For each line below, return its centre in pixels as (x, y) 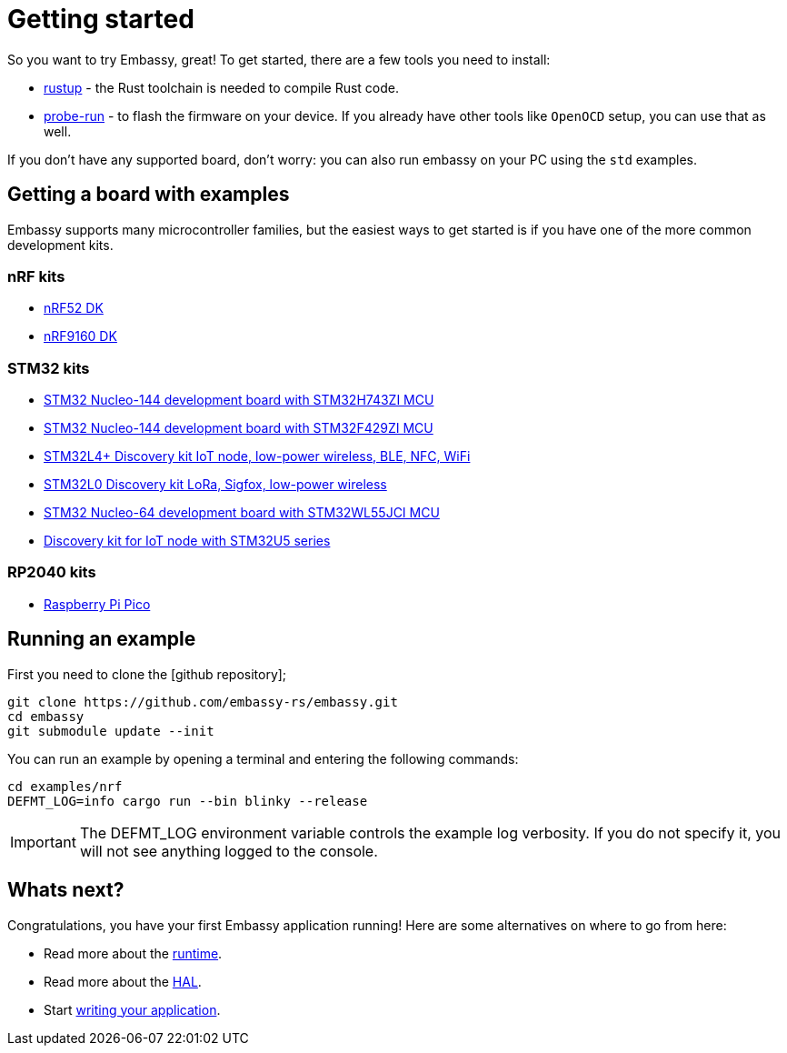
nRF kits (36, 276)
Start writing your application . (132, 1009)
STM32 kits (49, 368)
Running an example (102, 639)
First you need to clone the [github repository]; (147, 674)
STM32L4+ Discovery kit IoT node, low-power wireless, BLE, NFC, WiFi (257, 456)
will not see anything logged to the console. (229, 851)
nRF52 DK (74, 308)
